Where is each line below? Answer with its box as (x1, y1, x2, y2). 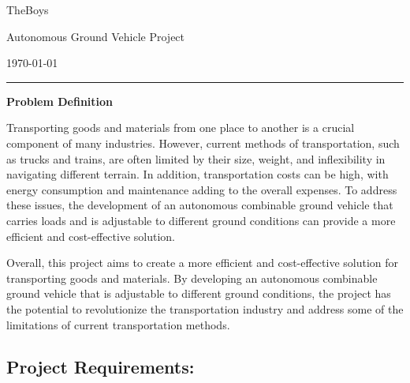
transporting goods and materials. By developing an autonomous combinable (6, 269, 378, 286)
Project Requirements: (6, 355, 195, 379)
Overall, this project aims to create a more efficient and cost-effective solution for (6, 254, 399, 271)
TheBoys (6, 2, 49, 17)
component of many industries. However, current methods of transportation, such (6, 134, 400, 151)
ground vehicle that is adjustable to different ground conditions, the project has (6, 285, 391, 302)
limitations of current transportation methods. (6, 316, 230, 332)
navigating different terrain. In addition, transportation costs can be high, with (6, 166, 389, 182)
